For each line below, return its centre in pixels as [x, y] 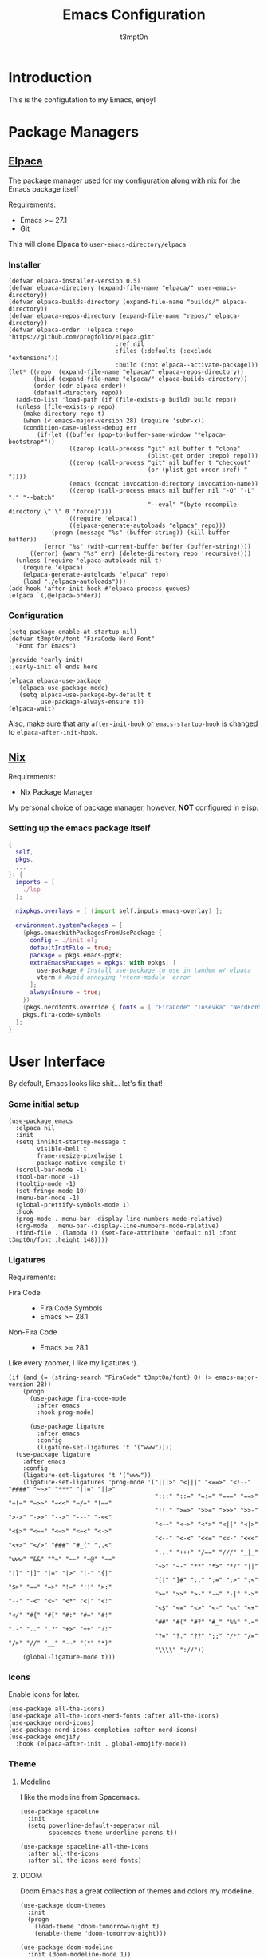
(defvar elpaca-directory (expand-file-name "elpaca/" [101, 288]
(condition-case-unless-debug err [80, 428]
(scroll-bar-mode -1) [51, 1170]
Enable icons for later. [44, 1694]
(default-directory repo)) [78, 393]
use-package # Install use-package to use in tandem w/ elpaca [144, 970]
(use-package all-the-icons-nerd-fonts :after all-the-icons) [114, 1716]
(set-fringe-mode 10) [51, 1191]
